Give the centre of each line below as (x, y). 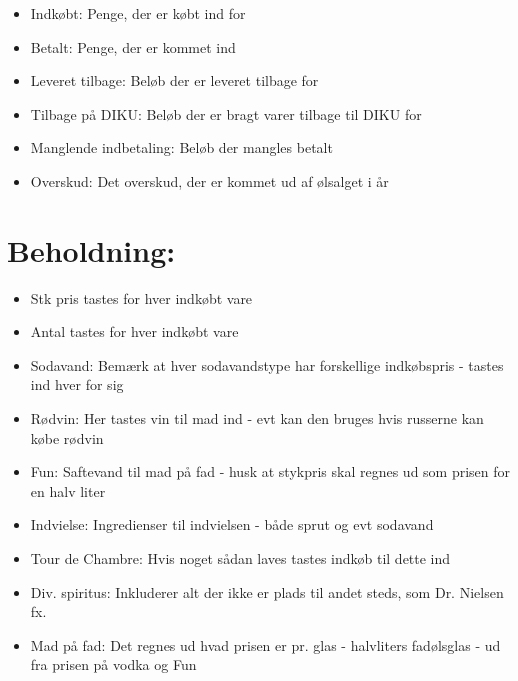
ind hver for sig (77, 384)
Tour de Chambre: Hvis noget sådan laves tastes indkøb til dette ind (240, 558)
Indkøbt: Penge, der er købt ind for (138, 13)
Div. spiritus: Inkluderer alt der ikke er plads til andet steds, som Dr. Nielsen (267, 591)
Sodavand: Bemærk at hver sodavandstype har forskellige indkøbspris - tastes (267, 364)
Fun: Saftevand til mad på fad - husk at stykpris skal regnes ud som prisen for (270, 471)
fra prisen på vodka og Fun (113, 664)
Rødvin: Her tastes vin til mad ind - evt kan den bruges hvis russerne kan (257, 418)
